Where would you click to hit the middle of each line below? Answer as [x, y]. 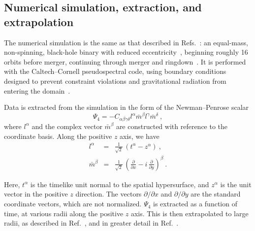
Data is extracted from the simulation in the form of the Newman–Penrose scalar [127, 107]
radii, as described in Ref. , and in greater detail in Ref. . [91, 223]
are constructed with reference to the [172, 126]
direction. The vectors [109, 194]
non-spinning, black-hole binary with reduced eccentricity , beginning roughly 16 [126, 52]
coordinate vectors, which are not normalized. [73, 204]
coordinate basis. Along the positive [58, 136]
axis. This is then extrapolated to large [190, 213]
